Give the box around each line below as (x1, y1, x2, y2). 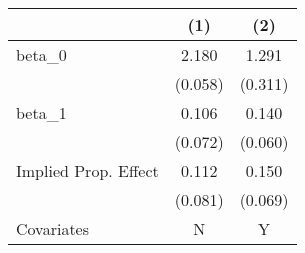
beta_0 (16, 43, 67, 66)
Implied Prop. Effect (16, 159, 159, 182)
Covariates (16, 217, 90, 240)
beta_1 (16, 101, 67, 124)
